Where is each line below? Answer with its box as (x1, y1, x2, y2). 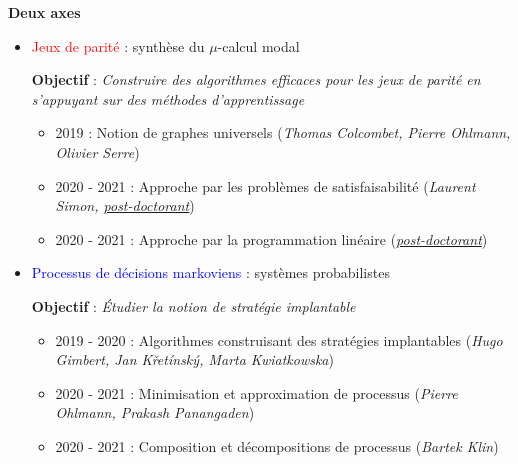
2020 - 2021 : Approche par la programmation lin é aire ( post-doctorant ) (55, 228, 488, 249)
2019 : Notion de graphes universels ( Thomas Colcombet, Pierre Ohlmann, (55, 122, 511, 143)
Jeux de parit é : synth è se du (31, 35, 205, 56)
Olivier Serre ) (55, 141, 140, 162)
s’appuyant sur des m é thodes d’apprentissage (31, 88, 305, 109)
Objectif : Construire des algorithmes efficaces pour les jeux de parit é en (31, 69, 481, 90)
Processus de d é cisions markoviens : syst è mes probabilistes (31, 262, 390, 283)
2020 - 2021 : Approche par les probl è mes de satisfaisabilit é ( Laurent (55, 175, 476, 196)
